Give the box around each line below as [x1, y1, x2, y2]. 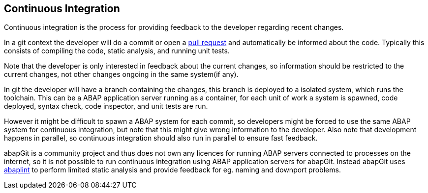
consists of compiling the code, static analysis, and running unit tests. [4, 47, 230, 55]
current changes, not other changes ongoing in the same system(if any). [4, 70, 239, 79]
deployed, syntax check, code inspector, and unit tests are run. [4, 102, 208, 111]
